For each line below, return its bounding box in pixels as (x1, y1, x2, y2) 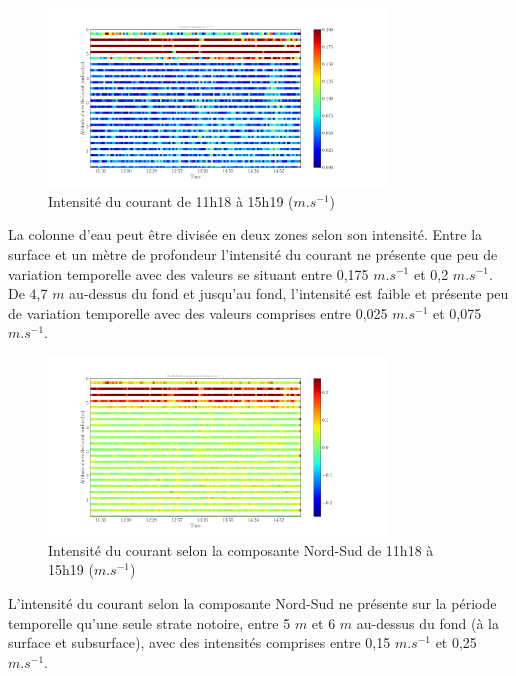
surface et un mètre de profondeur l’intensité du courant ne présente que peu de (8, 243, 498, 264)
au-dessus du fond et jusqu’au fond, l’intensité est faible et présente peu (69, 283, 509, 304)
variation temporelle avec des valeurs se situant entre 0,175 (8, 263, 369, 284)
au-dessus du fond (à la (356, 612, 500, 633)
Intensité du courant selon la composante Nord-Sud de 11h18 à (48, 539, 434, 560)
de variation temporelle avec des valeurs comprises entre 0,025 (8, 302, 388, 323)
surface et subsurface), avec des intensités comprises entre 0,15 (8, 632, 391, 653)
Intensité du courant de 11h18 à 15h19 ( (48, 190, 294, 211)
